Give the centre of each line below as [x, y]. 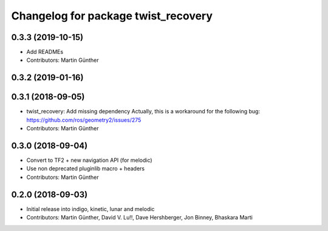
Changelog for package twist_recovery [112, 16]
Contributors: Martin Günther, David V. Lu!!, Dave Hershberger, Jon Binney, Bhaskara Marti [140, 218]
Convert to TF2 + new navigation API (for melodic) [89, 160]
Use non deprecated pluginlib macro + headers [86, 169]
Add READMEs [45, 52]
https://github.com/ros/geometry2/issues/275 [84, 120]
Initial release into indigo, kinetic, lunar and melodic [91, 209]
